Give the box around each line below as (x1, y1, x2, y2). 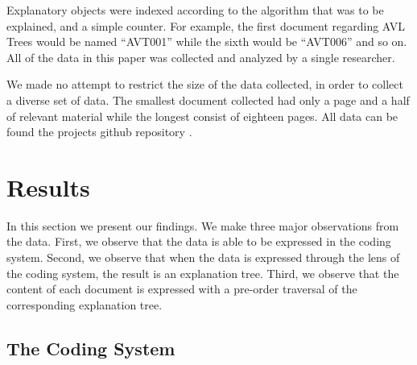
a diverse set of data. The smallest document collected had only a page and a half (6, 91, 410, 108)
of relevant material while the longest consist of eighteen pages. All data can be (6, 107, 398, 124)
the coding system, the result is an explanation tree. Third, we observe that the (6, 264, 399, 281)
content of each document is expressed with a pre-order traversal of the (6, 280, 357, 297)
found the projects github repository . (6, 123, 192, 140)
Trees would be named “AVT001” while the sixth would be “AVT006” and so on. (6, 33, 407, 50)
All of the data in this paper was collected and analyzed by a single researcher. (6, 48, 395, 65)
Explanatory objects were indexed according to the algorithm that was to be (6, 2, 384, 18)
